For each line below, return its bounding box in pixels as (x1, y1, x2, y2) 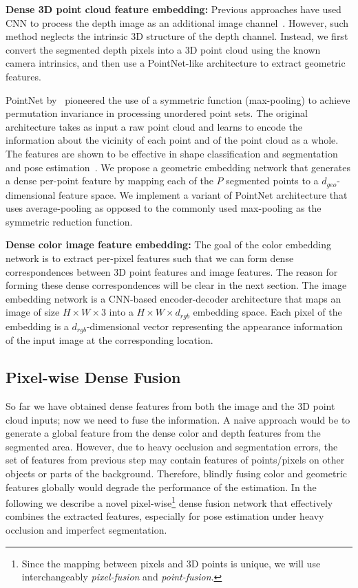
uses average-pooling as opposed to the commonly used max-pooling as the (6, 201, 322, 215)
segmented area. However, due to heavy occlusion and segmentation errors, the (6, 439, 338, 453)
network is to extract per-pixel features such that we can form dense (6, 250, 294, 265)
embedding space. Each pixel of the (193, 305, 342, 319)
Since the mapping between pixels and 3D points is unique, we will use (21, 556, 321, 570)
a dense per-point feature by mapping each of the (6, 173, 213, 188)
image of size (6, 305, 60, 319)
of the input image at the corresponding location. (6, 333, 213, 347)
